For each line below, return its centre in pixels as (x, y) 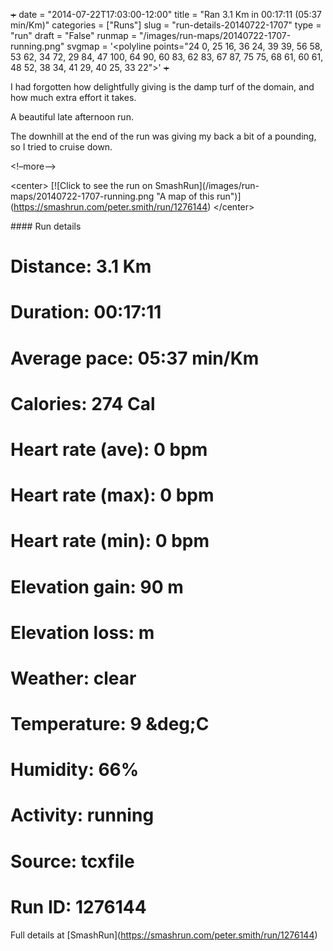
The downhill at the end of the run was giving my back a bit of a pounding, (163, 136)
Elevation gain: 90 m (97, 586)
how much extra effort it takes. (73, 97)
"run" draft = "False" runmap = (74, 35)
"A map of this (185, 196)
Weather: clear (73, 678)
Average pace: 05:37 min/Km (135, 358)
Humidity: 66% (75, 770)
